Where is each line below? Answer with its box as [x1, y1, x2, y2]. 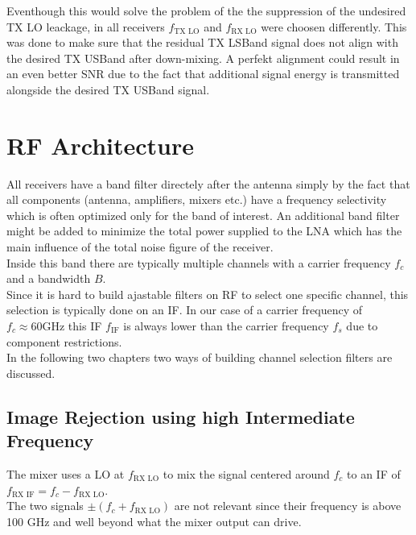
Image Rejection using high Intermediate [6, 404, 355, 429]
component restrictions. [6, 333, 122, 350]
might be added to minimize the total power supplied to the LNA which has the [6, 222, 402, 239]
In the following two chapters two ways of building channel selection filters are [6, 349, 393, 366]
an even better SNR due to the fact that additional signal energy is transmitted [6, 65, 400, 82]
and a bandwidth [6, 270, 91, 287]
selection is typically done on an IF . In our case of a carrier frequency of [6, 301, 363, 318]
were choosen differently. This [261, 18, 407, 35]
